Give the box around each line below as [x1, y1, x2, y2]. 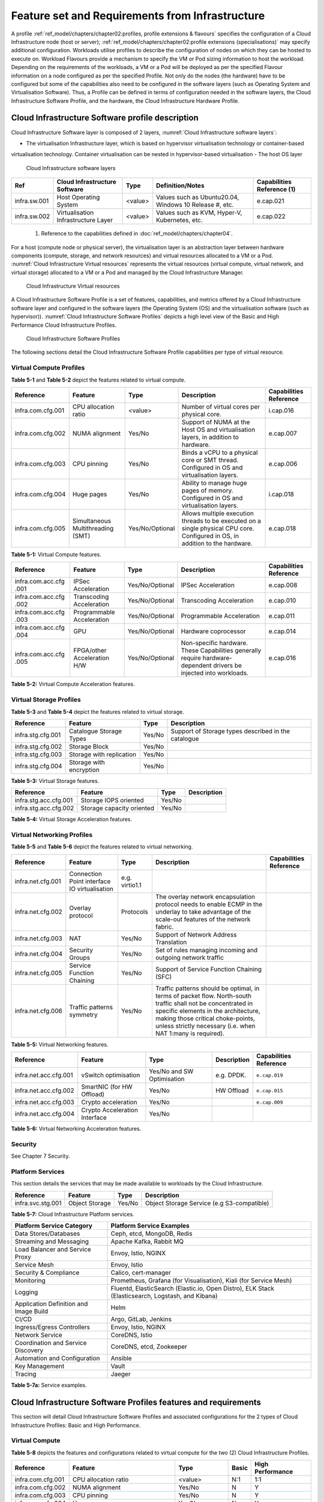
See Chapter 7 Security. [11, 1152, 70, 1160]
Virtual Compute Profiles [11, 363, 85, 372]
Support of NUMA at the [181, 418, 250, 426]
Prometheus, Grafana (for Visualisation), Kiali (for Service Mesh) [110, 1277, 292, 1285]
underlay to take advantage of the [155, 907, 251, 916]
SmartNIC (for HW [81, 1083, 133, 1091]
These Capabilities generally [181, 646, 262, 655]
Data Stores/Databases [14, 1229, 80, 1238]
